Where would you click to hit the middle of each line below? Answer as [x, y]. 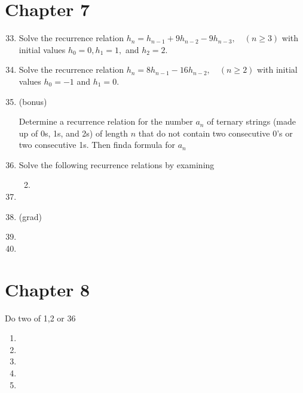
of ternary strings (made [251, 121]
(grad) [30, 216]
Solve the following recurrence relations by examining [117, 164]
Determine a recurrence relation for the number [106, 121]
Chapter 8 [48, 289]
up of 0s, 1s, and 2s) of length [74, 133]
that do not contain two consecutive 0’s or [215, 133]
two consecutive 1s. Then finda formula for [97, 145]
